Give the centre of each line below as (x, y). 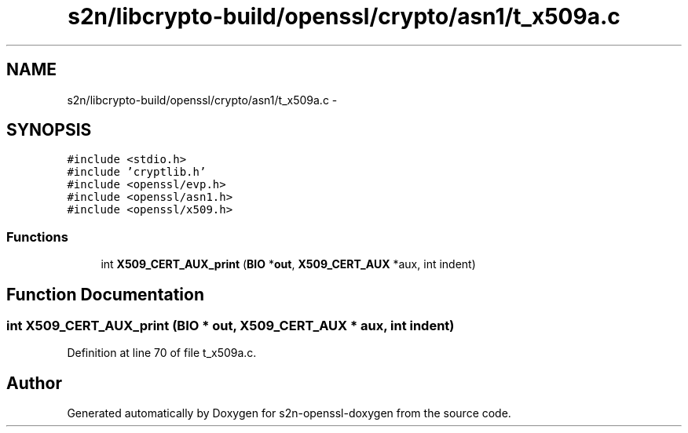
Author (34, 383)
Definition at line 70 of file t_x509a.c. (162, 353)
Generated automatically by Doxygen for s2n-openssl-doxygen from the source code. (289, 413)
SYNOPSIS (49, 130)
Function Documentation (105, 294)
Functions (37, 237)
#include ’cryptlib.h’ (137, 172)
